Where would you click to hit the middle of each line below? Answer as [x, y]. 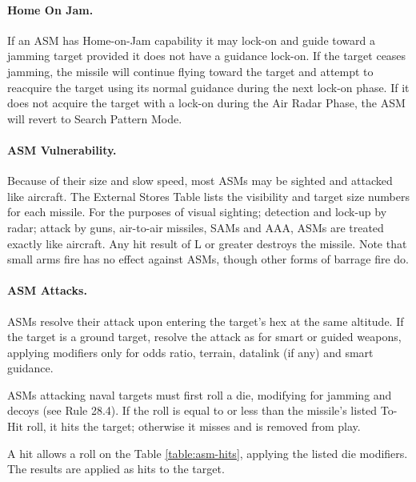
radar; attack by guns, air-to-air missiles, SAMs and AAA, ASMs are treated [196, 227]
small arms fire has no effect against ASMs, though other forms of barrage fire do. [208, 259]
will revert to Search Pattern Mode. [95, 118]
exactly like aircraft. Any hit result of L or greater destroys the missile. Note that [207, 243]
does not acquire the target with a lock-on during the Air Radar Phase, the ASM [206, 103]
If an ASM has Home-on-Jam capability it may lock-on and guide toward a [191, 40]
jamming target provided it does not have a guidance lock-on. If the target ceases [207, 56]
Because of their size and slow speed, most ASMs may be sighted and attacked [200, 181]
